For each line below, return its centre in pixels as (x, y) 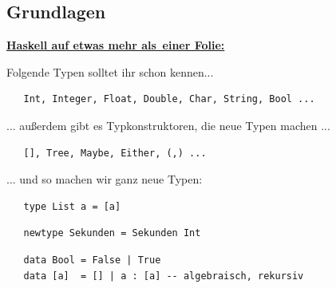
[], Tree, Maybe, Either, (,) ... (115, 153)
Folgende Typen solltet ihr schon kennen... (110, 71)
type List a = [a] (72, 206)
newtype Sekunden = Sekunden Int (112, 233)
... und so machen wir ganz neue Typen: (105, 179)
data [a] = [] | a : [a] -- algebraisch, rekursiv (164, 276)
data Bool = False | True (92, 260)
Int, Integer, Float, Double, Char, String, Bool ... (169, 99)
